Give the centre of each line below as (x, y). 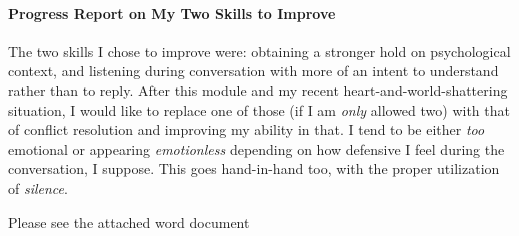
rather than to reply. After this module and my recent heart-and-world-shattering (258, 89)
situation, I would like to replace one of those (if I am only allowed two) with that (259, 109)
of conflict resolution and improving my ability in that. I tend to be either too (246, 129)
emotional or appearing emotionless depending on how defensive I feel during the (256, 148)
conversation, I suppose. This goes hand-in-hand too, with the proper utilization (254, 168)
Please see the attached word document (129, 221)
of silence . (38, 187)
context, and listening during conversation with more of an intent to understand (253, 70)
